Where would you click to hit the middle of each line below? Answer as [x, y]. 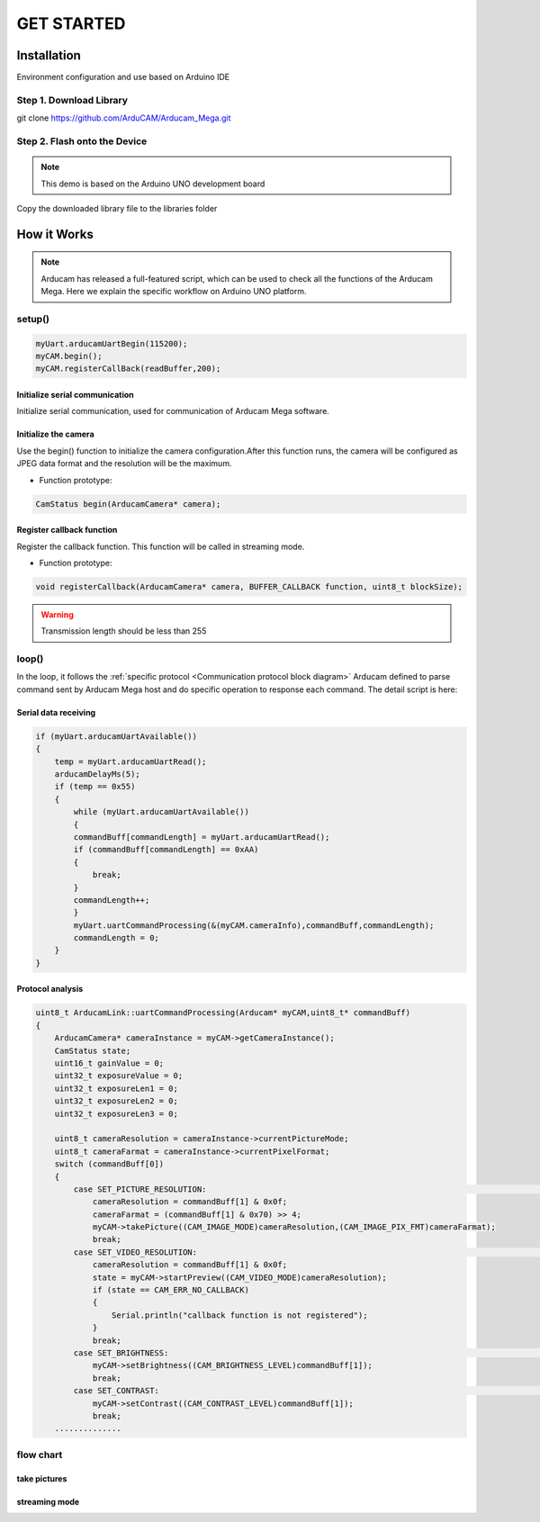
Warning [57, 614]
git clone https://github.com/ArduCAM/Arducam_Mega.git [124, 118]
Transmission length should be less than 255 [124, 631]
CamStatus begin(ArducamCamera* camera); [128, 504]
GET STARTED [71, 23]
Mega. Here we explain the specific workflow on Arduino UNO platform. [174, 292]
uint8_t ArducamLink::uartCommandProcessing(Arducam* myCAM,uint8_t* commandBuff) [223, 1013]
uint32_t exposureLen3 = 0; [117, 1113]
